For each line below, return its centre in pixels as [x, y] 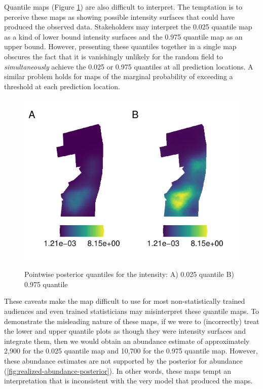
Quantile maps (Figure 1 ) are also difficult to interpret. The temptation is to [123, 7]
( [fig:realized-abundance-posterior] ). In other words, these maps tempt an [118, 370]
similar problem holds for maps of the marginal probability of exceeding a [119, 76]
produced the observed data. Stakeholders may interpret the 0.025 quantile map [128, 27]
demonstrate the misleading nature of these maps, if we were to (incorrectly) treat [132, 321]
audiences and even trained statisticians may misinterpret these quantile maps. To [132, 311]
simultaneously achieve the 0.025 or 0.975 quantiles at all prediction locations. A [129, 66]
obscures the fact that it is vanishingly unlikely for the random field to [114, 56]
